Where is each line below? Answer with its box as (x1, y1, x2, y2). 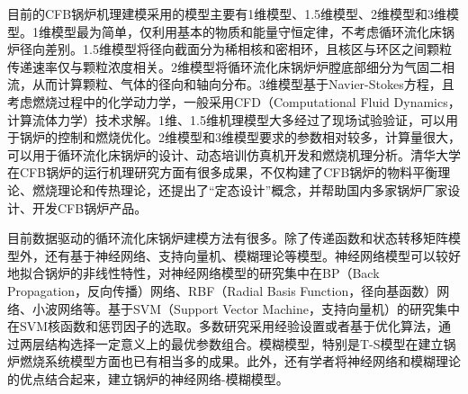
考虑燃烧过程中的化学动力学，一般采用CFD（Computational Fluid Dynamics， (7, 92, 461, 111)
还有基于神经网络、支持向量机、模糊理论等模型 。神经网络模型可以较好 (44, 246, 461, 264)
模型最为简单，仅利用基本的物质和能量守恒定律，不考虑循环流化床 (50, 22, 442, 40)
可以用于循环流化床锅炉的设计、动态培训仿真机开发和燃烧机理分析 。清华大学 (7, 145, 461, 164)
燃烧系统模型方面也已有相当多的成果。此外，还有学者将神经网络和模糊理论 (19, 352, 461, 371)
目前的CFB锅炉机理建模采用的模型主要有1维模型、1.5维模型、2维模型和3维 (7, 4, 447, 22)
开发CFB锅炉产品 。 (31, 198, 148, 217)
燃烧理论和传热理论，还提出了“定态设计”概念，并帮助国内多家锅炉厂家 (31, 180, 448, 199)
